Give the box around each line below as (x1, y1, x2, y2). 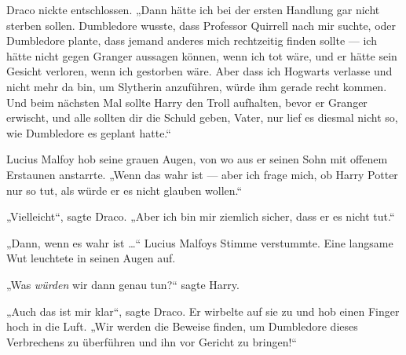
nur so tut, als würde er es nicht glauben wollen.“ (6, 181, 243, 198)
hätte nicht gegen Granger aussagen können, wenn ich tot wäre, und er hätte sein (6, 47, 397, 64)
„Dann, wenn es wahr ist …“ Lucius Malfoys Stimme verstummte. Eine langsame (6, 234, 393, 251)
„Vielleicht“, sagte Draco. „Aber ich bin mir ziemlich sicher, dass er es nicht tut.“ (6, 208, 395, 225)
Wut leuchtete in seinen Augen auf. (6, 250, 176, 266)
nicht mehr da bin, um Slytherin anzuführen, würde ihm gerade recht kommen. (6, 78, 387, 94)
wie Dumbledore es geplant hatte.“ (6, 124, 171, 141)
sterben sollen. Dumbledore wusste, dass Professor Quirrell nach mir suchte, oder (6, 16, 397, 33)
